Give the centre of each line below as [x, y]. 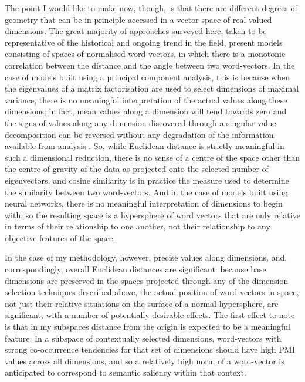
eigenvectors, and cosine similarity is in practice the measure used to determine [147, 180]
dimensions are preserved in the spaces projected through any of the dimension [147, 280]
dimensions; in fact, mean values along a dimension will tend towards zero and [146, 111]
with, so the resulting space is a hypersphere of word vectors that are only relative [152, 214]
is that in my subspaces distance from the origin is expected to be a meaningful [148, 327]
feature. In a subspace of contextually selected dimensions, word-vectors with [143, 338]
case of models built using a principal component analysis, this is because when [147, 77]
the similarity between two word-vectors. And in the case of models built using [146, 192]
